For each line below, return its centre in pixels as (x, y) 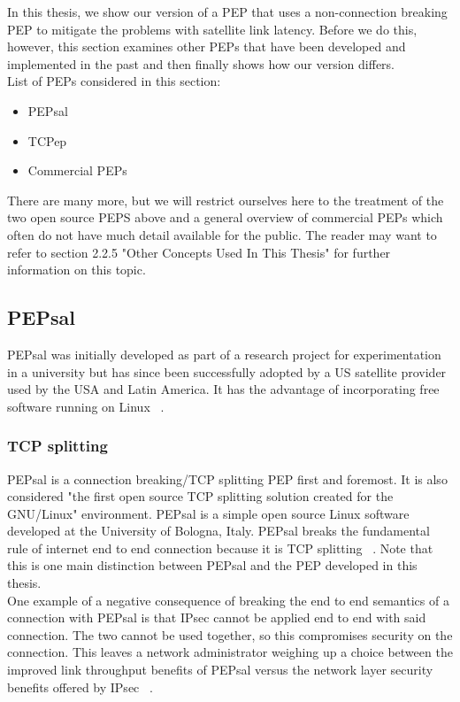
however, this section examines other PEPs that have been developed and (207, 46)
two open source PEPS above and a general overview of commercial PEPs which (225, 217)
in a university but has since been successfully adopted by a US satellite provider (227, 371)
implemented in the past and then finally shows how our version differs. (201, 63)
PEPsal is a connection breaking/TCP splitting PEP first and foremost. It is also (227, 478)
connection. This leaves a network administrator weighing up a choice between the (230, 652)
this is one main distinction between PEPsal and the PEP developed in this (212, 565)
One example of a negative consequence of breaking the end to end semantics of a (228, 600)
